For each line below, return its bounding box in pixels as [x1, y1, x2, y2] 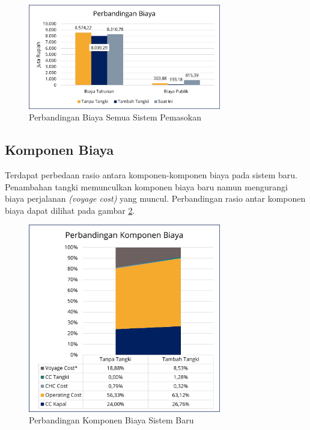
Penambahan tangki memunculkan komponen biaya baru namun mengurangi [5, 180, 288, 193]
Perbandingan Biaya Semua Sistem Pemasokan [29, 111, 201, 123]
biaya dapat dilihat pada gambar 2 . [5, 204, 135, 216]
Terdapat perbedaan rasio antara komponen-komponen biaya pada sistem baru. [5, 168, 297, 181]
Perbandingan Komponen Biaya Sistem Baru [29, 414, 194, 426]
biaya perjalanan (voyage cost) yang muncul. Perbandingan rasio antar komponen [5, 192, 306, 205]
